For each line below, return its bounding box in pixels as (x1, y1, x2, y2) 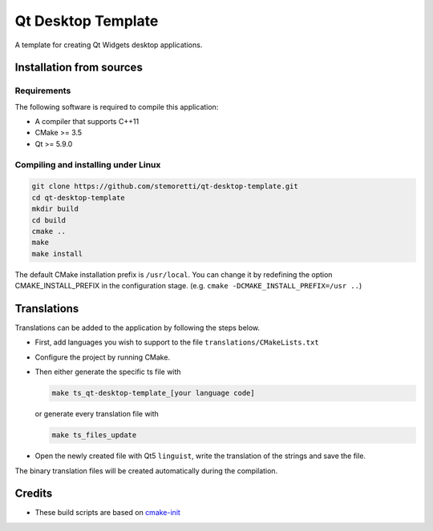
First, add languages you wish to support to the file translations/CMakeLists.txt (34, 337, 320, 348)
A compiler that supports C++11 (34, 117, 140, 127)
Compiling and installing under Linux (14, 159, 161, 170)
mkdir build (31, 204, 79, 214)
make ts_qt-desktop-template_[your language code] (51, 388, 256, 398)
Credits (14, 487, 53, 501)
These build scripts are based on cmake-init (34, 508, 180, 517)
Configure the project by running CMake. (34, 352, 171, 362)
